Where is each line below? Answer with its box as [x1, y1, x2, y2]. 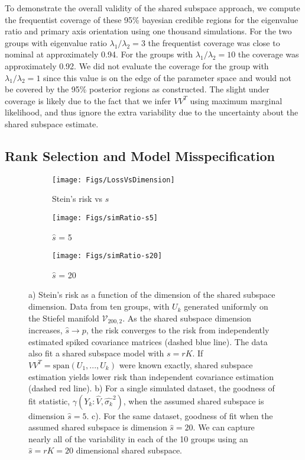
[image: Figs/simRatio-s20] [52, 252, 163, 260]
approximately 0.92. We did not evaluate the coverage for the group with [5, 59, 269, 72]
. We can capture [193, 421, 255, 433]
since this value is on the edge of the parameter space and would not [43, 71, 291, 83]
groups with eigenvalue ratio [5, 36, 107, 49]
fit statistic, [28, 394, 70, 407]
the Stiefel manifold [28, 311, 99, 324]
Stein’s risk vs [52, 192, 103, 205]
